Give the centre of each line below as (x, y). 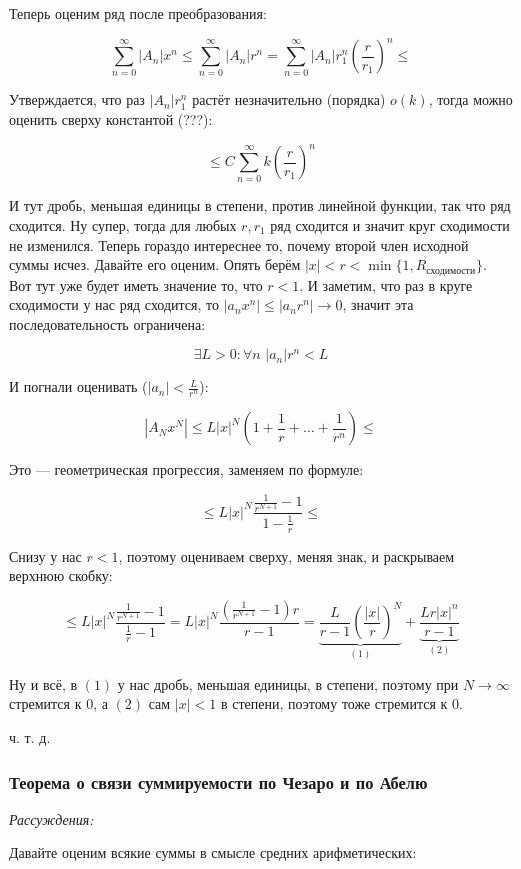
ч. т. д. (30, 737)
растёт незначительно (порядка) (289, 99)
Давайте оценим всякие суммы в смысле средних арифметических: (213, 852)
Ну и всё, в (43, 683)
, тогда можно (470, 99)
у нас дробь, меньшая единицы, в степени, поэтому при (288, 683)
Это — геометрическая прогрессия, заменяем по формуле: (186, 469)
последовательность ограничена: (107, 323)
